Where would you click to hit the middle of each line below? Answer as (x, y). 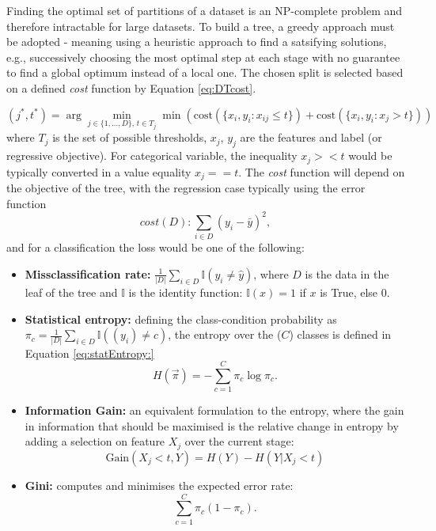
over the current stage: (239, 441)
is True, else (349, 292)
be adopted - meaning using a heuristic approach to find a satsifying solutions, (197, 42)
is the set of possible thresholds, (130, 137)
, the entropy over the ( (225, 334)
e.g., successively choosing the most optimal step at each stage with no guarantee (203, 57)
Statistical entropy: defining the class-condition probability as (181, 319)
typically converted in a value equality (99, 171)
